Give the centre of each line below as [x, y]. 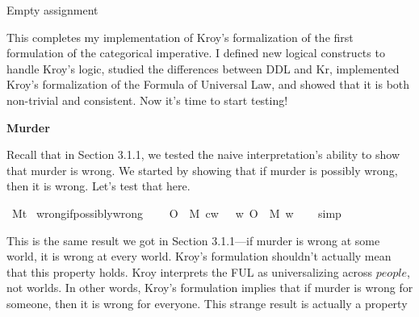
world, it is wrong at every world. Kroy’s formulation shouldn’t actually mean [199, 256]
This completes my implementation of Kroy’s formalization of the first [180, 37]
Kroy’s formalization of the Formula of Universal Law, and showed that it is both [208, 84]
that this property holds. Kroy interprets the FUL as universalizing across [190, 271]
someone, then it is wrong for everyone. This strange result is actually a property [207, 303]
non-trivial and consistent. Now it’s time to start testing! [147, 100]
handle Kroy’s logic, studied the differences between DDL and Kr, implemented [203, 68]
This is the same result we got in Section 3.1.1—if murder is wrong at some [193, 240]
